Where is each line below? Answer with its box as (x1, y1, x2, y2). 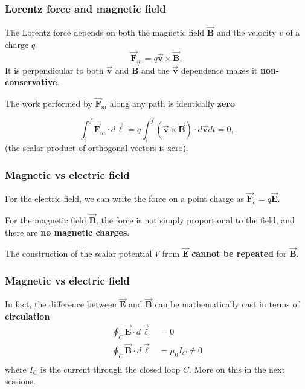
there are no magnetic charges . (5, 225, 130, 238)
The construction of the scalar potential (5, 247, 152, 260)
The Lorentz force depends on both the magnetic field (5, 26, 205, 39)
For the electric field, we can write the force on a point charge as (5, 192, 244, 205)
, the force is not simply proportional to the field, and (95, 214, 295, 226)
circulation (5, 310, 50, 323)
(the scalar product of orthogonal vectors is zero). (5, 141, 188, 154)
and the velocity (216, 26, 277, 39)
